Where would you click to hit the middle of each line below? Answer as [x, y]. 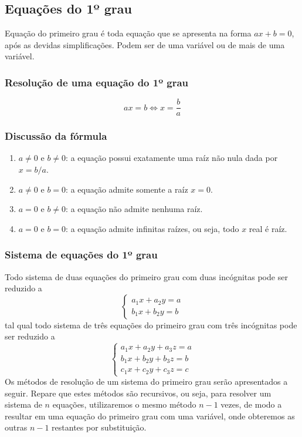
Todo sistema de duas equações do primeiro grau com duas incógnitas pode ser [146, 276]
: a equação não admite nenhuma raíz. [134, 209]
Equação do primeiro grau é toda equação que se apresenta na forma [128, 33]
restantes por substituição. [99, 427]
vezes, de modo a [251, 404]
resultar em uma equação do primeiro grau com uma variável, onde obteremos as [150, 416]
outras [16, 427]
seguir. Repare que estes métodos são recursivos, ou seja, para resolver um [138, 393]
